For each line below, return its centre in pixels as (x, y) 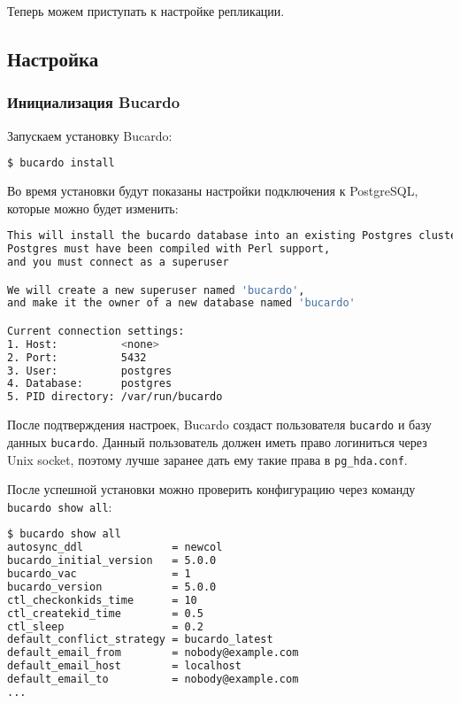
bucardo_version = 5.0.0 (112, 587)
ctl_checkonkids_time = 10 (102, 600)
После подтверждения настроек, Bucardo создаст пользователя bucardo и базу (219, 425)
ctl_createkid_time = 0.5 (105, 613)
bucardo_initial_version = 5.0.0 (112, 561)
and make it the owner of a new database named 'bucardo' (181, 303)
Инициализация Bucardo (94, 102)
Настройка (53, 58)
